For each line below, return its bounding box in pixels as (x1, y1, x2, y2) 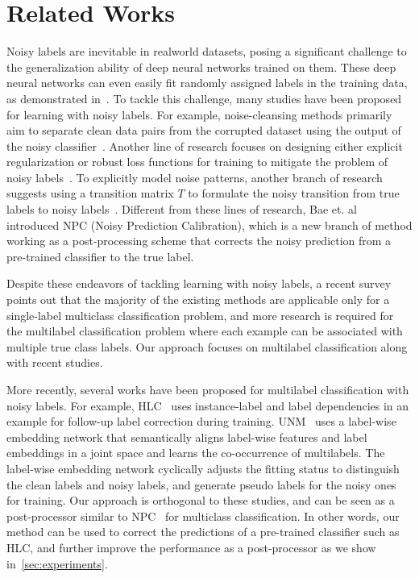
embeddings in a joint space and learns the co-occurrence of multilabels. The (6, 444, 385, 461)
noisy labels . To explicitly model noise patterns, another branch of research (6, 168, 383, 185)
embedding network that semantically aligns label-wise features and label (6, 428, 367, 445)
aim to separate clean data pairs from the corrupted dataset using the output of (6, 122, 401, 139)
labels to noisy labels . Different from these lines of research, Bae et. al (6, 201, 357, 218)
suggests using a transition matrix (6, 185, 174, 202)
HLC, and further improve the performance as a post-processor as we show (6, 538, 376, 555)
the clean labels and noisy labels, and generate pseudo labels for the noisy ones (6, 476, 396, 493)
